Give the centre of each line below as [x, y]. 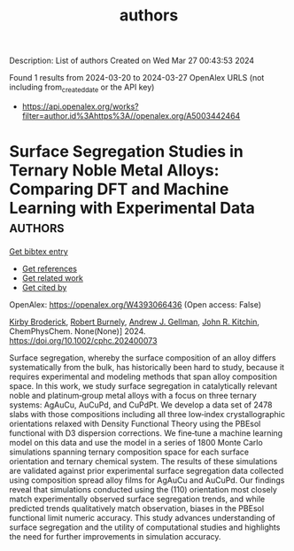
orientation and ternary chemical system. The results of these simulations [143, 461]
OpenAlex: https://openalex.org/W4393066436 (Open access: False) [135, 304]
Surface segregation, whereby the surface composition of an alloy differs [143, 357]
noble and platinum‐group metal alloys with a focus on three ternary [133, 395]
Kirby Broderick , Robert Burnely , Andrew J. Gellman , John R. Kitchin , [134, 322]
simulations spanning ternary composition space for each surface [129, 452]
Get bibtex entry [39, 251]
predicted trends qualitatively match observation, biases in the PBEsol [136, 508]
